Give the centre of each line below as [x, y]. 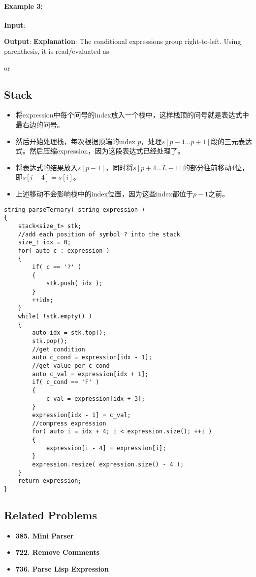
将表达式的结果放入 [47, 167]
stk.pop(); [50, 341]
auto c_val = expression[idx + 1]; [90, 374]
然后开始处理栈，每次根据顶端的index [75, 141]
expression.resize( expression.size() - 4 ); [108, 464]
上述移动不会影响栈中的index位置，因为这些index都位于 [104, 193]
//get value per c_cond [71, 366]
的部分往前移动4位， [216, 167]
